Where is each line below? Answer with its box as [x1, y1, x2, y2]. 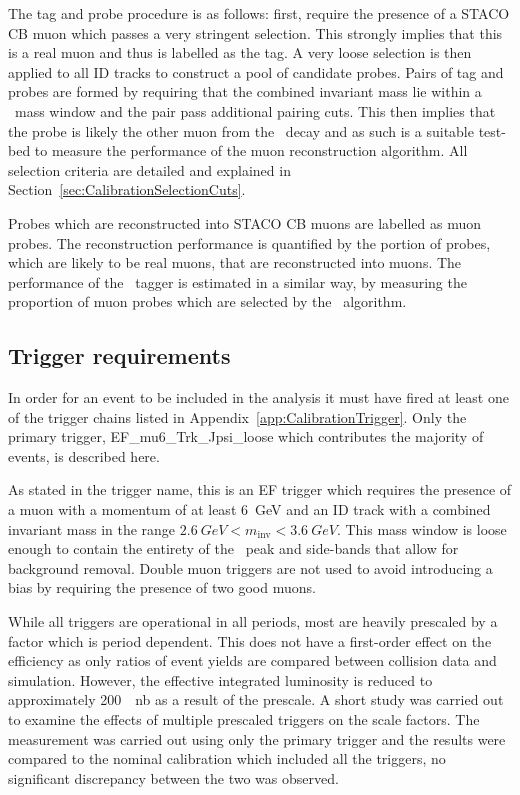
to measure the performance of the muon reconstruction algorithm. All [34, 140, 468, 161]
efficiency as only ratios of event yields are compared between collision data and [8, 650, 497, 671]
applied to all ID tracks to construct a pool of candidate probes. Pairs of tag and [8, 61, 504, 82]
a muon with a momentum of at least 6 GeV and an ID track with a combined [8, 499, 491, 520]
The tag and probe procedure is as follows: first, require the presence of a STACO [8, 3, 510, 23]
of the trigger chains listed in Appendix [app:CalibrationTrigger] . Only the [8, 406, 467, 427]
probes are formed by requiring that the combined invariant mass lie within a [8, 81, 482, 102]
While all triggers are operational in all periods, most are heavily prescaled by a [8, 611, 498, 632]
